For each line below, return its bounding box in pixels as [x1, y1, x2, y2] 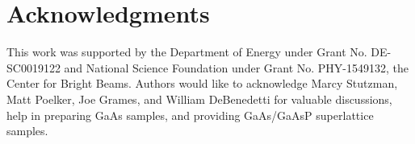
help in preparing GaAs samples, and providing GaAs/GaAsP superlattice [6, 106, 374, 123]
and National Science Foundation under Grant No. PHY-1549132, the [64, 59, 409, 76]
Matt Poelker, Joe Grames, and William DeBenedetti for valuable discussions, [6, 90, 392, 107]
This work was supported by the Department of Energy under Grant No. [6, 43, 367, 60]
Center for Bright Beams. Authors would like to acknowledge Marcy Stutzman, [6, 75, 398, 92]
